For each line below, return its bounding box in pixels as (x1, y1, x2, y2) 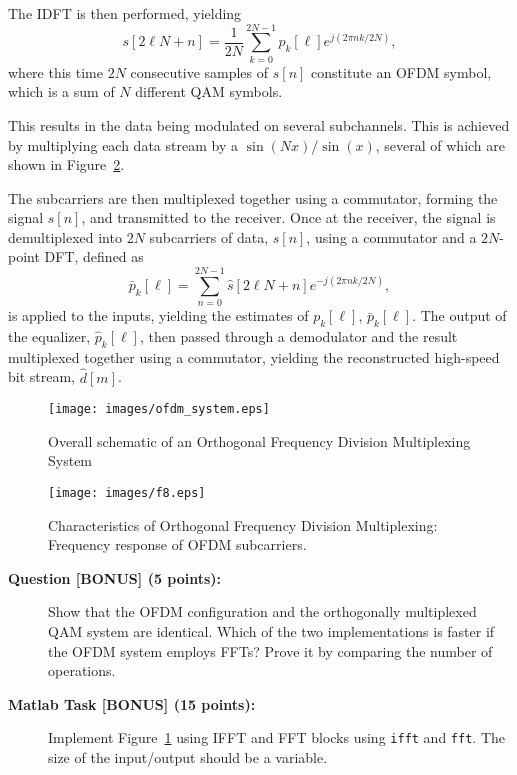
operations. (48, 660, 116, 681)
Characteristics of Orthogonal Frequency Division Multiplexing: (48, 514, 438, 535)
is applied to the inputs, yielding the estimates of (8, 305, 309, 326)
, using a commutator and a (306, 226, 477, 247)
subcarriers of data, (149, 226, 269, 247)
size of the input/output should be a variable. (48, 747, 328, 768)
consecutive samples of (130, 61, 269, 82)
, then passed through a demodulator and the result (139, 325, 458, 346)
